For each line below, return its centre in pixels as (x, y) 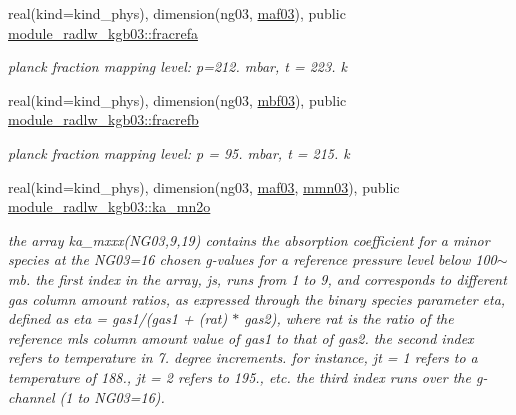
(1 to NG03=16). (112, 396)
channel (31, 396)
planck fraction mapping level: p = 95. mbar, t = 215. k (179, 152)
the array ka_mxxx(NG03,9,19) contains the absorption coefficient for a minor (249, 239)
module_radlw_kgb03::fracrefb (103, 119)
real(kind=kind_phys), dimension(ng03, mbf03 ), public (177, 99)
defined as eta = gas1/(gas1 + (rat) (118, 318)
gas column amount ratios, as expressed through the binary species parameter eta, (257, 298)
